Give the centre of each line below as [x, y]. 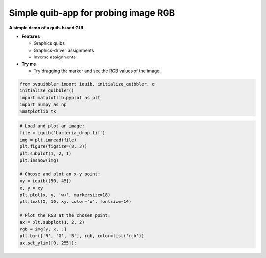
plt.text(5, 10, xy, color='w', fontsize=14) [75, 202]
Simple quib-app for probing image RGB [92, 13]
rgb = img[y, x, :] [43, 229]
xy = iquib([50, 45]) [46, 181]
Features [31, 36]
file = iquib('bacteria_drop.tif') [62, 133]
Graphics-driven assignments [64, 50]
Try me [29, 64]
